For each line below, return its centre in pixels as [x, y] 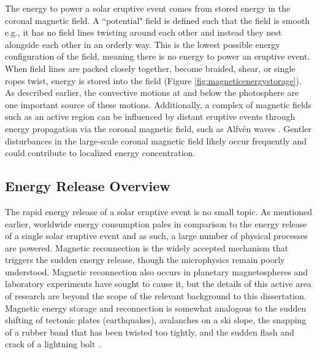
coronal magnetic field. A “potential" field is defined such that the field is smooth [158, 20]
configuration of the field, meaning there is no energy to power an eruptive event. [158, 56]
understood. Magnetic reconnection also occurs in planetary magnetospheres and [157, 271]
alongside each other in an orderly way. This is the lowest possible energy [143, 44]
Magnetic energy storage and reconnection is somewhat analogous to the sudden [156, 308]
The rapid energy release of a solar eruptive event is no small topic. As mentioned [159, 211]
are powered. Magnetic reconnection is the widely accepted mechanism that [147, 247]
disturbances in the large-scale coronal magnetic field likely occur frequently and [156, 140]
